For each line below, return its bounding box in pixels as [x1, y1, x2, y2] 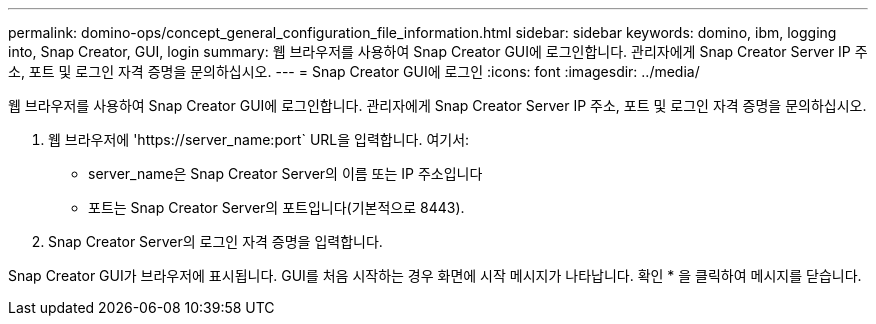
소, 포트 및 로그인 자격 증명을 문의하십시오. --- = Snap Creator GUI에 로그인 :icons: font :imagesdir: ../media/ [8, 63, 700, 80]
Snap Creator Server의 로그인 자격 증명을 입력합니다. [48, 233, 383, 250]
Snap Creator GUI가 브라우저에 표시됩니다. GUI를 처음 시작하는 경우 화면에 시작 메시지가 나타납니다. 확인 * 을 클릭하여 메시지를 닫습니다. [8, 267, 862, 284]
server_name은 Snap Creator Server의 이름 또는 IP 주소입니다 [88, 165, 483, 182]
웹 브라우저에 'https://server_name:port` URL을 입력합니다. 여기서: [48, 131, 470, 148]
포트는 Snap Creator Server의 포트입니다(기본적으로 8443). [88, 199, 465, 216]
